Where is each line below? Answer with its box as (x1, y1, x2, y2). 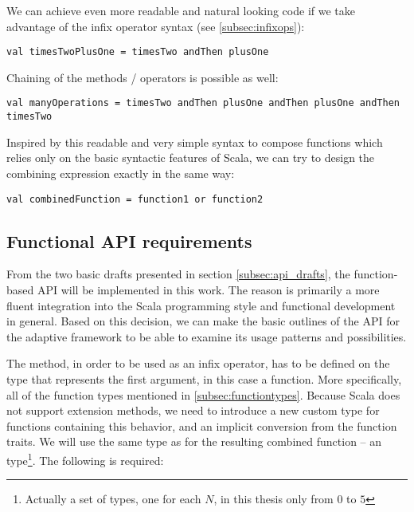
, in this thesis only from (213, 490, 334, 507)
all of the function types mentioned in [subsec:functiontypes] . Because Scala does (6, 386, 400, 403)
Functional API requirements (6, 228, 252, 253)
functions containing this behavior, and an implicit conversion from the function (6, 417, 397, 434)
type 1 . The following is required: (6, 449, 164, 468)
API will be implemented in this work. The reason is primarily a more (37, 281, 380, 297)
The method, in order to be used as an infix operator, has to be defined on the (6, 355, 390, 372)
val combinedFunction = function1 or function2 (6, 193, 264, 205)
